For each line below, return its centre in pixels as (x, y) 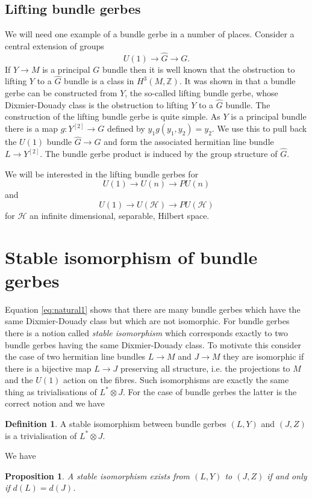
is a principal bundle (269, 116)
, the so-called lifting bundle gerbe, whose (201, 93)
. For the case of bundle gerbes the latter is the (210, 391)
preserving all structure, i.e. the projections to (205, 368)
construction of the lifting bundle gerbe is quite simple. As (113, 116)
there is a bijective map (48, 368)
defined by (126, 128)
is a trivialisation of (41, 435)
